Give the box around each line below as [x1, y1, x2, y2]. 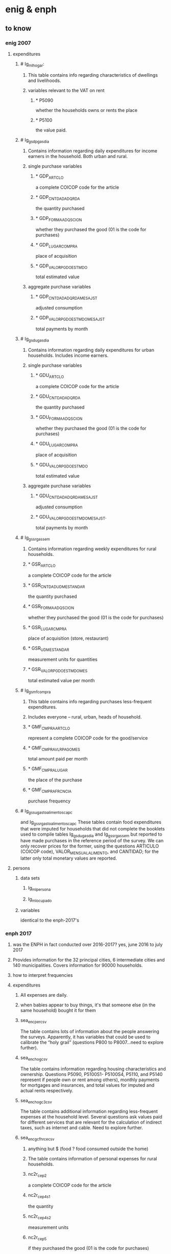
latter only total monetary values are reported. [20, 855, 117, 861]
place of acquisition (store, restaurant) [28, 635, 109, 641]
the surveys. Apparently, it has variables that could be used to [20, 1034, 151, 1040]
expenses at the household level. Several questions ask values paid [20, 1114, 162, 1120]
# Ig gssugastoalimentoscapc [20, 808, 72, 815]
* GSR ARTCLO [28, 561, 56, 569]
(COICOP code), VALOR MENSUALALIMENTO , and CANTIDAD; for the [20, 848, 159, 856]
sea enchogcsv [20, 1055, 47, 1062]
